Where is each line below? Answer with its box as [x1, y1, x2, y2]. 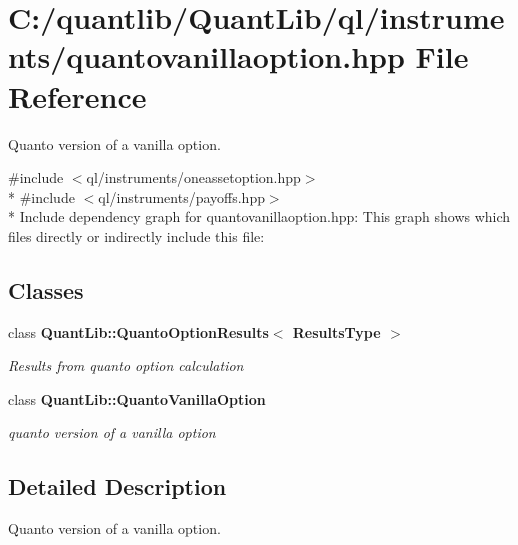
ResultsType [292, 321, 381, 342]
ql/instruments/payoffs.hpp [98, 186, 265, 207]
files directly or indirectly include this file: [8, 225, 265, 246]
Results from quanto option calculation [8, 355, 244, 376]
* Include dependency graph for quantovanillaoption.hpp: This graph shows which [8, 206, 511, 227]
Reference [8, 75, 147, 116]
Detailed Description [8, 471, 227, 502]
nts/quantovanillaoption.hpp [8, 36, 405, 77]
